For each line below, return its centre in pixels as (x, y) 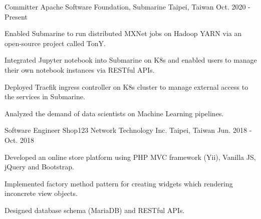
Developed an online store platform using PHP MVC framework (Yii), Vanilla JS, (130, 157)
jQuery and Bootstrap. (39, 167)
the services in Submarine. (45, 96)
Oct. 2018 (20, 140)
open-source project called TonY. (55, 43)
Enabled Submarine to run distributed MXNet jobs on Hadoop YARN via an (123, 33)
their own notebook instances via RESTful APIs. (80, 69)
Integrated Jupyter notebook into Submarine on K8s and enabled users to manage (131, 60)
